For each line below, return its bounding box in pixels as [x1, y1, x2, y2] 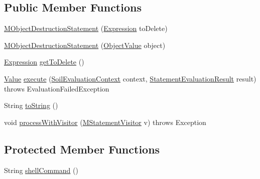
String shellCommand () [4, 164, 78, 175]
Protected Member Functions [4, 141, 160, 156]
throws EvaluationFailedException [4, 83, 109, 93]
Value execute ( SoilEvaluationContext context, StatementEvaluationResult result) [4, 73, 256, 83]
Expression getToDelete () [4, 56, 84, 67]
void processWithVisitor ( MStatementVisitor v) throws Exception [4, 116, 206, 127]
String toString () [4, 100, 58, 110]
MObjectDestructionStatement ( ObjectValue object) [4, 39, 166, 50]
